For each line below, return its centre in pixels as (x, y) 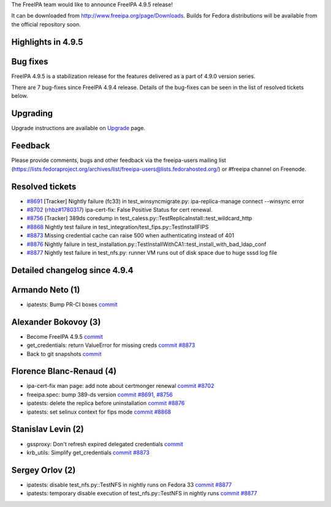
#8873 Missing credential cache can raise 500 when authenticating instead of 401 (130, 236)
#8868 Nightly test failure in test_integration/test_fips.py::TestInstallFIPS (118, 226)
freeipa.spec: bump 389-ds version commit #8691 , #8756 (100, 394)
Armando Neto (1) (46, 289)
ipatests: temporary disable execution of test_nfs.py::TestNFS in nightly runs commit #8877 (142, 493)
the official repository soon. (46, 24)
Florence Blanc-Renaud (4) (64, 371)
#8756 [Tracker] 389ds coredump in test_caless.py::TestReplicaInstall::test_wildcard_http (139, 219)
